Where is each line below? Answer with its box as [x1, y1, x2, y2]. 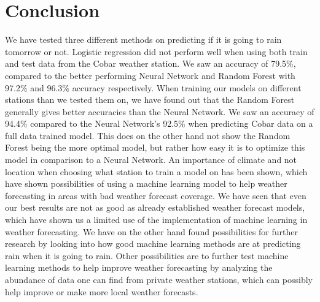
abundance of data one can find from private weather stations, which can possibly [5, 273, 313, 285]
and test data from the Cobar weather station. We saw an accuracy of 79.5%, [5, 57, 296, 70]
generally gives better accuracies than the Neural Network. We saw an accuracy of [5, 105, 314, 118]
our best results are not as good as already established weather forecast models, [5, 201, 305, 214]
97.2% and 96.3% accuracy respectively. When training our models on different [5, 81, 302, 94]
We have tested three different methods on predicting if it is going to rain [5, 33, 282, 46]
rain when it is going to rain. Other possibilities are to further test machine [5, 249, 289, 262]
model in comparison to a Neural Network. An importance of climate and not [5, 153, 297, 166]
